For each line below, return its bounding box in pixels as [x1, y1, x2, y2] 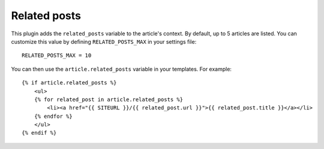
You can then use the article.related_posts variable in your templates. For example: [11, 65, 232, 72]
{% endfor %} [34, 112, 73, 120]
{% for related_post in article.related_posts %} [34, 96, 183, 103]
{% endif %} [22, 129, 57, 136]
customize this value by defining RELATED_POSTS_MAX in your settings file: [11, 38, 197, 45]
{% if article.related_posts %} [22, 80, 117, 86]
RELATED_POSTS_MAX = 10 [22, 52, 92, 59]
